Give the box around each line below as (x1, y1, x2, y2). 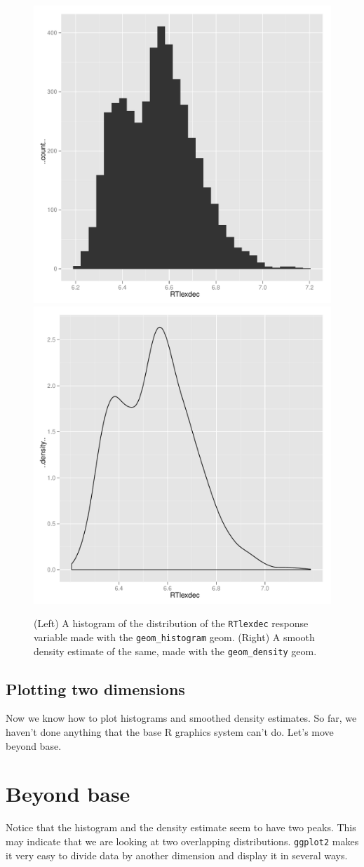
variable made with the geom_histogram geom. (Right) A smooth (34, 629, 315, 644)
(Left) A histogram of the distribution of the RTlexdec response (34, 616, 309, 631)
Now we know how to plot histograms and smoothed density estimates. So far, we (6, 711, 357, 725)
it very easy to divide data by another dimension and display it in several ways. (6, 847, 348, 862)
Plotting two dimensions (6, 678, 185, 699)
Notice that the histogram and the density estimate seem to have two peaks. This (6, 820, 356, 835)
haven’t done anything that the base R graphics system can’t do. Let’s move (6, 724, 334, 739)
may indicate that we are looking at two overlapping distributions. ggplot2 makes (6, 833, 359, 848)
